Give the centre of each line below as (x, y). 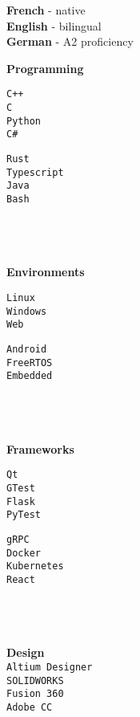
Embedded (30, 376)
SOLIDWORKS (35, 680)
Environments (46, 272)
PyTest (24, 515)
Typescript (35, 172)
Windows (27, 311)
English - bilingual (54, 25)
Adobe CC (30, 707)
